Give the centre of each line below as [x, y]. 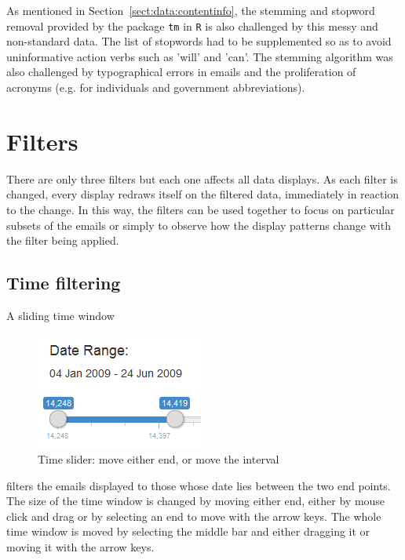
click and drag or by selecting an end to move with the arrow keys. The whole [194, 516]
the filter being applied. [63, 240]
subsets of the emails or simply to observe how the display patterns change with [199, 225]
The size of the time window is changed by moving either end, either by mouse [196, 501]
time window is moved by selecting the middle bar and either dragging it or [188, 531]
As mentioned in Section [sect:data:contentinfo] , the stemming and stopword [191, 10]
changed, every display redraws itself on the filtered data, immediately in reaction [203, 194]
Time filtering [64, 283]
